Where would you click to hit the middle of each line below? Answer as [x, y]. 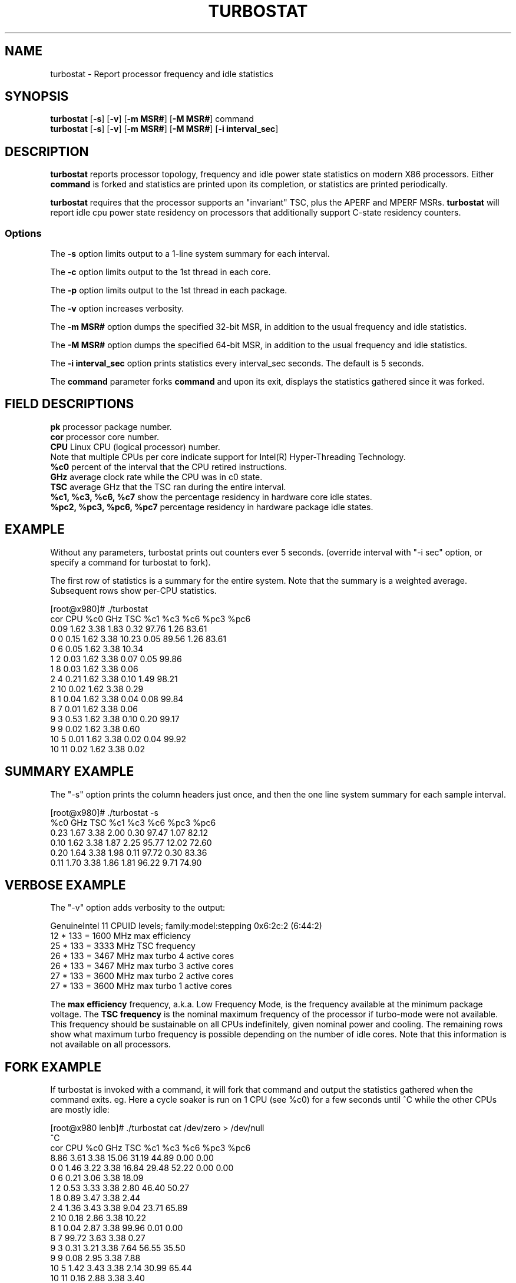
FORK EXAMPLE [53, 1067]
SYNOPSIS [37, 97]
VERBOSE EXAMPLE [65, 885]
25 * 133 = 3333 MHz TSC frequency [123, 946]
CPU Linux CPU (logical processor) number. [135, 447]
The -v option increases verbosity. [117, 309]
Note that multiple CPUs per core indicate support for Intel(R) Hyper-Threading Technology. [228, 457]
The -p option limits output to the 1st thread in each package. [169, 290]
